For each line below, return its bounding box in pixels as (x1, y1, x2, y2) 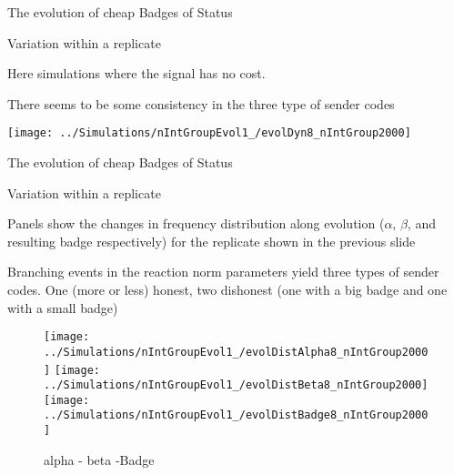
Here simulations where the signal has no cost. (7, 64, 266, 83)
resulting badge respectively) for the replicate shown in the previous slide (7, 231, 416, 250)
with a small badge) (7, 298, 118, 317)
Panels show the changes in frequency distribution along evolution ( (7, 214, 385, 233)
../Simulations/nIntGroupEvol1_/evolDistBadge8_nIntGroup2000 (44, 409, 429, 422)
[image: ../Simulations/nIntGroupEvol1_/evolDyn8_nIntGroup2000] (7, 126, 411, 140)
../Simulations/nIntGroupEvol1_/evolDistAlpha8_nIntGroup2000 (44, 345, 429, 359)
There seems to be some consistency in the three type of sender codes (7, 94, 395, 113)
